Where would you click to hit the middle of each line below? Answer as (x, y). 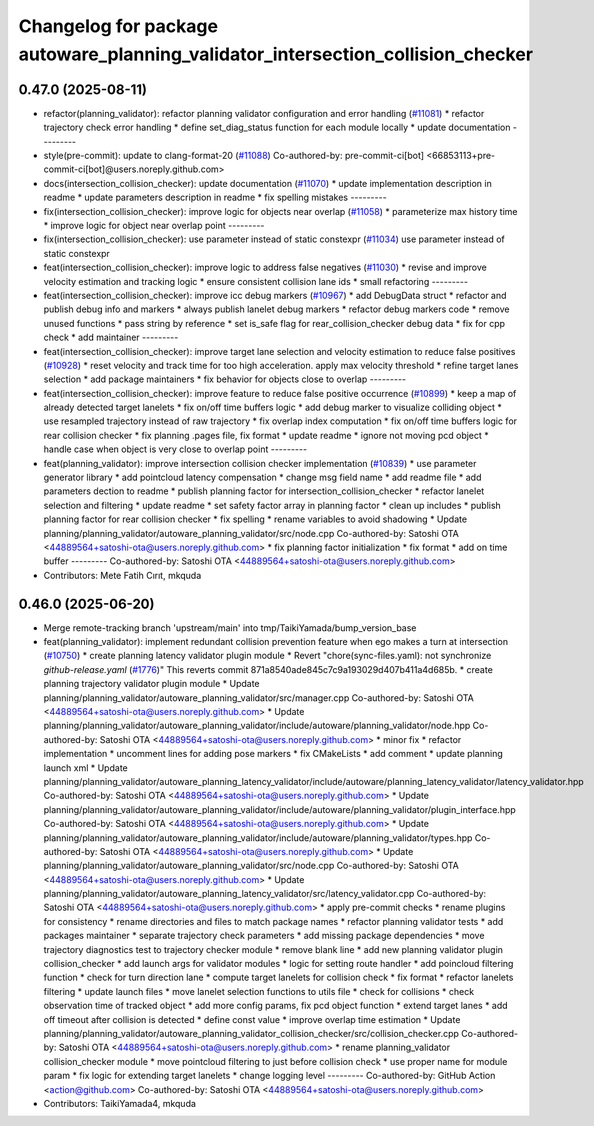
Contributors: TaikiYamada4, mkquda (120, 1103)
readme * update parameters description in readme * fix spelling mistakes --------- (215, 197)
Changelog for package (118, 26)
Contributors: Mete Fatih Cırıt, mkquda (122, 575)
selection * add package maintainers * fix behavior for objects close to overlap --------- (225, 379)
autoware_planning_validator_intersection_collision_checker (276, 54)
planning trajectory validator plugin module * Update (151, 684)
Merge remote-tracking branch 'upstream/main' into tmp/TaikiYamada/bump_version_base (230, 627)
